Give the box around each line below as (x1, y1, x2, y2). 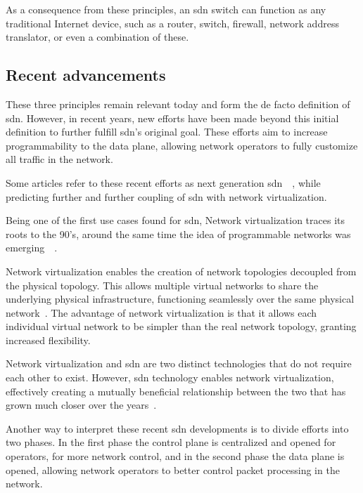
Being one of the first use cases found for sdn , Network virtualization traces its (6, 213, 345, 228)
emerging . (6, 240, 58, 255)
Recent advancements (6, 64, 166, 86)
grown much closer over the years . (6, 397, 157, 412)
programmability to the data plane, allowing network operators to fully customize (6, 138, 358, 152)
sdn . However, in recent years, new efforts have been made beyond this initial (6, 110, 339, 125)
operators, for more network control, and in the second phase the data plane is (6, 449, 345, 464)
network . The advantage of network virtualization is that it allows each (6, 305, 317, 320)
